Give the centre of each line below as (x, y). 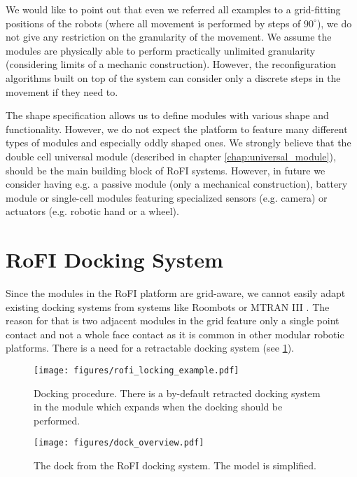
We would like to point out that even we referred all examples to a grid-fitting (173, 9)
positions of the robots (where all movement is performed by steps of (153, 23)
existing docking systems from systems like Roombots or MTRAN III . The (168, 306)
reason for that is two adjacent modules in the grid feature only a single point (173, 320)
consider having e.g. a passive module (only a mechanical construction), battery (177, 184)
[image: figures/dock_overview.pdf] (119, 443)
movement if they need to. (62, 91)
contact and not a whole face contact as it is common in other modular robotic (175, 334)
